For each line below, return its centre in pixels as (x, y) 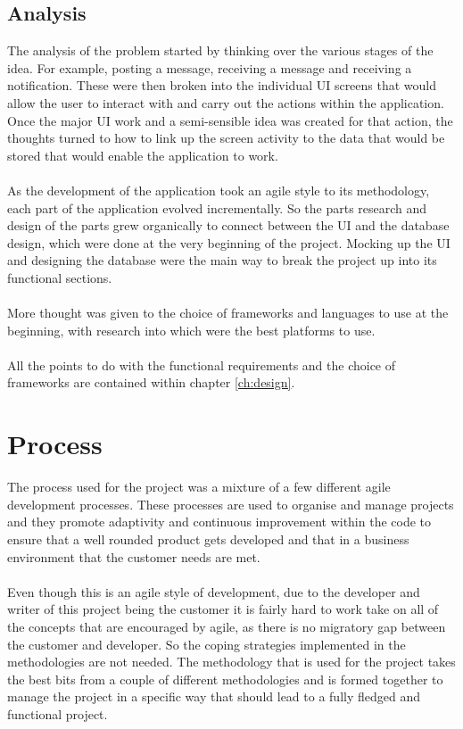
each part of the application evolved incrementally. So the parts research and (217, 207)
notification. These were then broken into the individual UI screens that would (222, 85)
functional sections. (60, 277)
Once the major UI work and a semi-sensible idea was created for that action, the (230, 120)
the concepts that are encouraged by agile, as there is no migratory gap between (227, 626)
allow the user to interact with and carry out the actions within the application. (226, 102)
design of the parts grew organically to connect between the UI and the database (228, 225)
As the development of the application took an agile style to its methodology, (219, 190)
